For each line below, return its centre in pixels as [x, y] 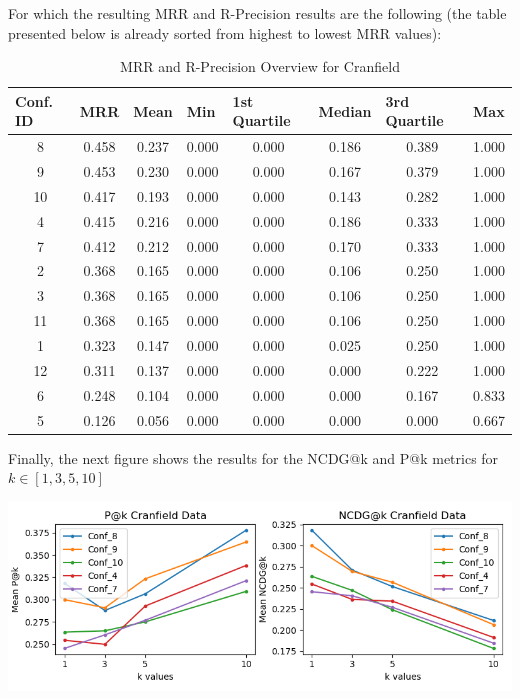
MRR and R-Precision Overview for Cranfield [260, 66]
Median [345, 110]
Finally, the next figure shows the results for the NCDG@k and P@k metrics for [253, 457]
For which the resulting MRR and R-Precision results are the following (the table [257, 13]
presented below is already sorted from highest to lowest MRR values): [225, 32]
